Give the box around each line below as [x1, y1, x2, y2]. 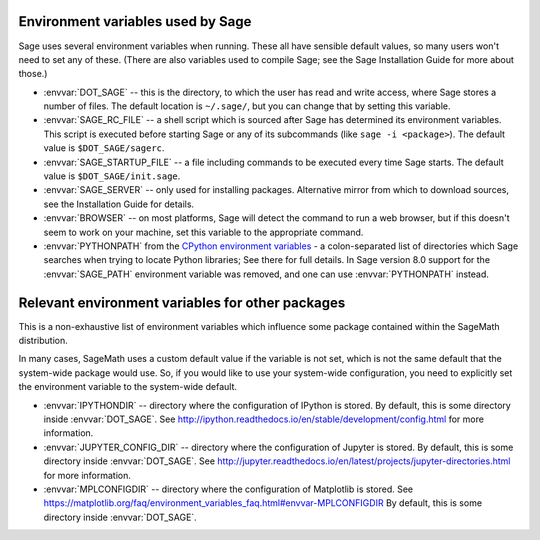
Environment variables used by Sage [18, 13, 252, 30]
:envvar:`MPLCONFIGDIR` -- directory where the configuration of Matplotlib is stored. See [43, 483, 414, 495]
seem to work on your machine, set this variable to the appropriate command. [43, 226, 364, 238]
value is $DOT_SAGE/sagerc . [43, 142, 165, 154]
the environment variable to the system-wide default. [18, 381, 238, 393]
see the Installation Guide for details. [43, 198, 195, 210]
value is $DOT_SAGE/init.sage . [43, 170, 181, 182]
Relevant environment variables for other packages [18, 294, 346, 311]
